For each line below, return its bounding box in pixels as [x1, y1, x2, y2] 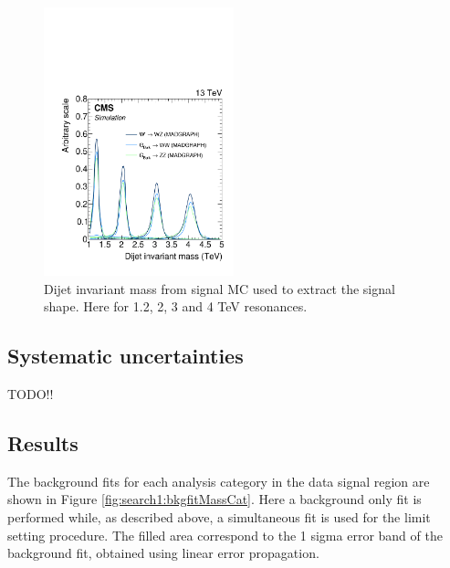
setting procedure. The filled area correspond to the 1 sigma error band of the [7, 525, 443, 544]
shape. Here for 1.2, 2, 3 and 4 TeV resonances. [44, 297, 308, 316]
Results [7, 428, 78, 457]
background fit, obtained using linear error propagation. [7, 543, 319, 563]
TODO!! [7, 384, 54, 403]
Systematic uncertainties [7, 342, 244, 370]
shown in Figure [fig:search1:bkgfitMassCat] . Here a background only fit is [7, 489, 422, 509]
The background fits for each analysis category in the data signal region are [7, 471, 430, 490]
